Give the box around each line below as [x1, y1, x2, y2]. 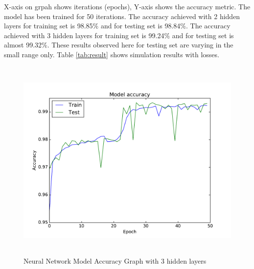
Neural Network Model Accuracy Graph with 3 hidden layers [23, 256, 207, 266]
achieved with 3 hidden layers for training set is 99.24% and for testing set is [4, 30, 234, 40]
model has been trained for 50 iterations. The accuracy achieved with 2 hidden [4, 11, 240, 21]
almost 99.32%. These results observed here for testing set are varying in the [4, 40, 233, 50]
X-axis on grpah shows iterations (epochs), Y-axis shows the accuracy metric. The [4, 1, 251, 11]
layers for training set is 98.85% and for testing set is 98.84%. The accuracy [4, 21, 231, 31]
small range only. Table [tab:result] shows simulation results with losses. [4, 49, 219, 59]
